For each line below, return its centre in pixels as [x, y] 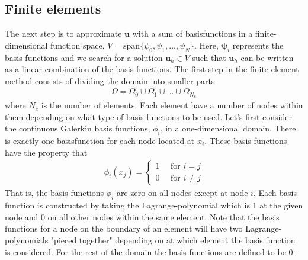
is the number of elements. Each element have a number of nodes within [172, 105]
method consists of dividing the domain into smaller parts [110, 80]
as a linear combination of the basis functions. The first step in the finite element [152, 69]
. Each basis [275, 193]
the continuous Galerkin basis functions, [78, 128]
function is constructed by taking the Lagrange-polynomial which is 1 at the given [154, 205]
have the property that [46, 152]
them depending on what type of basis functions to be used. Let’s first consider [148, 116]
